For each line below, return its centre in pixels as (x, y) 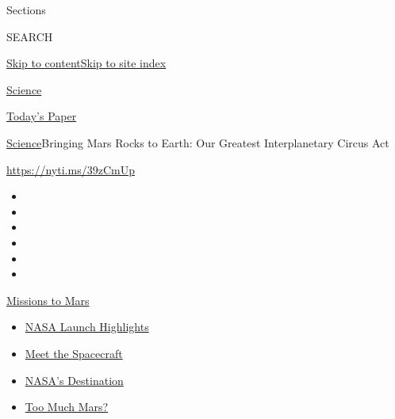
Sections (26, 10)
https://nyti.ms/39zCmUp (71, 169)
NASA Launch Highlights (87, 327)
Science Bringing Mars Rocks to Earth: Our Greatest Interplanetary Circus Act (198, 142)
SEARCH (30, 36)
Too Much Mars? (67, 407)
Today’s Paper (42, 116)
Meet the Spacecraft (74, 353)
